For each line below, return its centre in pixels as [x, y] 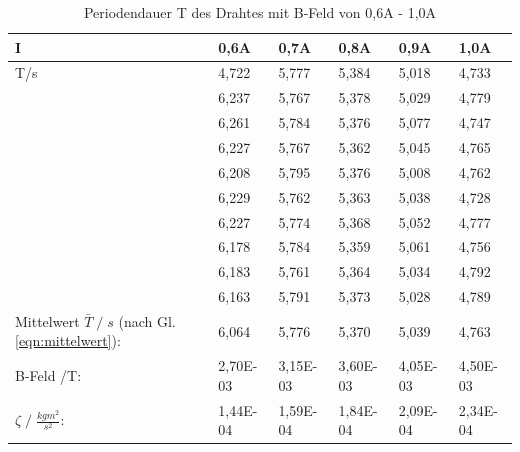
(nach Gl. [147, 320]
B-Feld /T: [48, 375]
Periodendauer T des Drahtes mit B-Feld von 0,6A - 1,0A [260, 12]
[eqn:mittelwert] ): [68, 340]
